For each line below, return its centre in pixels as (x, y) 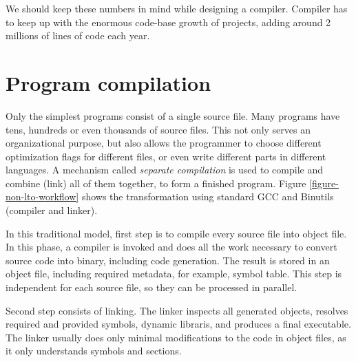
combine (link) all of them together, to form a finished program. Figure (156, 183)
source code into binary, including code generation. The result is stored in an (168, 260)
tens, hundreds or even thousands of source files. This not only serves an (158, 129)
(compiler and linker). (52, 210)
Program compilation (108, 82)
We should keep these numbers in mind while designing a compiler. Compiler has (177, 8)
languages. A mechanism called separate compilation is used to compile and (164, 170)
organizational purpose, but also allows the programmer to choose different (164, 143)
